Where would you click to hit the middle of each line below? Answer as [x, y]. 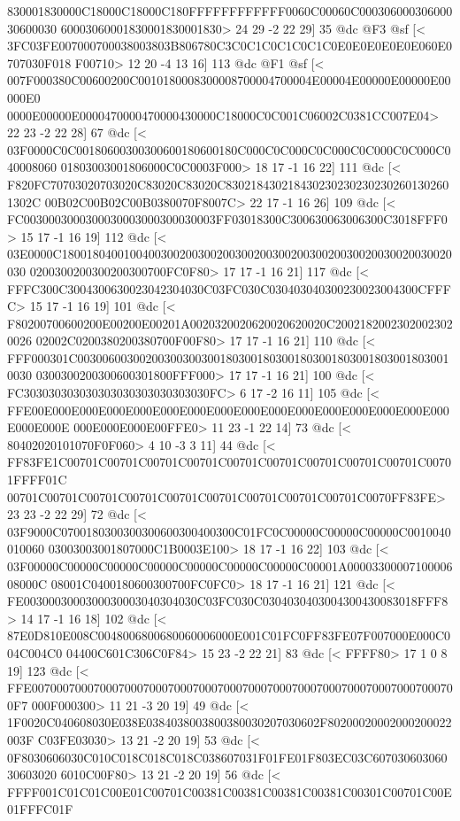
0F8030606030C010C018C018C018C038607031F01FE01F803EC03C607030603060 [227, 757]
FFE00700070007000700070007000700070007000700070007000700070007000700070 [230, 688]
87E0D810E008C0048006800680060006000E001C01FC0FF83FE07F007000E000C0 [229, 635]
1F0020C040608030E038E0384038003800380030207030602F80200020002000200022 [230, 722]
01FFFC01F [40, 809]
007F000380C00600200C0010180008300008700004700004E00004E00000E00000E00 [229, 80]
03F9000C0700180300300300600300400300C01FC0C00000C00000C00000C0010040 [229, 531]
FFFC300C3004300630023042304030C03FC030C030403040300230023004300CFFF [229, 288]
